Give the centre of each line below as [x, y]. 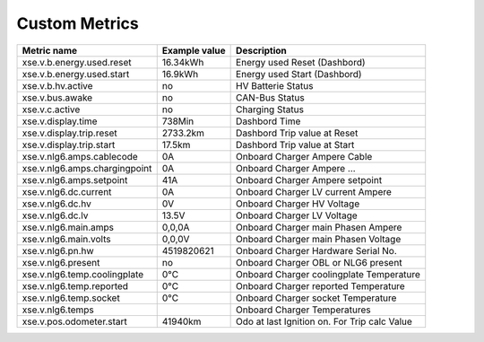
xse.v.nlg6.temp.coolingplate [83, 274]
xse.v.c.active [51, 110]
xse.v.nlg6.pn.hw [58, 250]
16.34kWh [183, 62]
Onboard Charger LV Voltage [297, 215]
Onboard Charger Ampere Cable [304, 156]
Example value [194, 50]
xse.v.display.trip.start [69, 145]
